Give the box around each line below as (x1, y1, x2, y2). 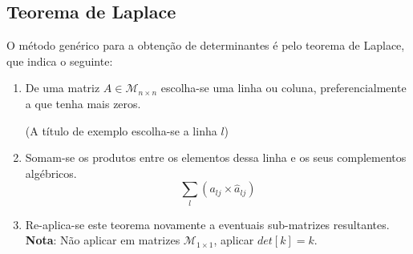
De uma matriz (25, 79, 100, 96)
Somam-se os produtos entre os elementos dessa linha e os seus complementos (25, 149, 407, 166)
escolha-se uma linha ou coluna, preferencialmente (160, 79, 407, 96)
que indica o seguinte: (6, 52, 113, 69)
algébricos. (25, 164, 77, 181)
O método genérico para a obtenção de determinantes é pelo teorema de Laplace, (6, 37, 405, 54)
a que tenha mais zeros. (25, 95, 141, 111)
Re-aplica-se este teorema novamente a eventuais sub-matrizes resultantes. (25, 216, 390, 232)
